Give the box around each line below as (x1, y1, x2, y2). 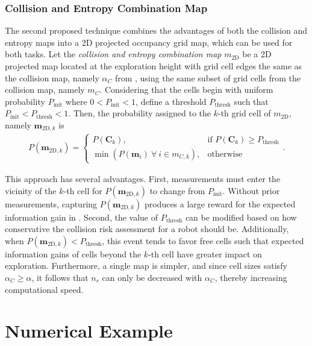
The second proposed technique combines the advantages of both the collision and (5, 24, 308, 37)
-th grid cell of (217, 107, 271, 119)
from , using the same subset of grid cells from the (114, 71, 301, 84)
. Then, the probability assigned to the (68, 107, 211, 119)
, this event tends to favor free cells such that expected (102, 234, 304, 247)
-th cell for (63, 184, 102, 197)
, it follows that (31, 271, 89, 283)
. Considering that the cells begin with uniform (99, 83, 273, 96)
